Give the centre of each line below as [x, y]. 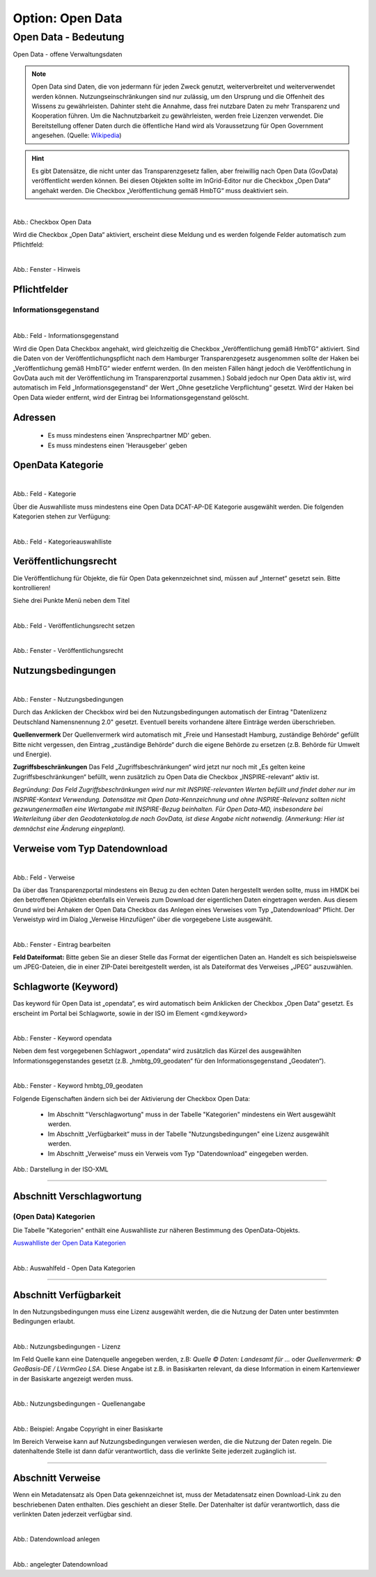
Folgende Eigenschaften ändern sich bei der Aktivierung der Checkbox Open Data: [132, 1098]
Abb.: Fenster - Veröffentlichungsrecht [68, 651]
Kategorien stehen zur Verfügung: [62, 516]
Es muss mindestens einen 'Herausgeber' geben [117, 445]
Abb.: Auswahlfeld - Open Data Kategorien [74, 1268]
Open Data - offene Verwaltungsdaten [68, 54]
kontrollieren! [32, 587]
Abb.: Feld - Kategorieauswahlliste [62, 541]
